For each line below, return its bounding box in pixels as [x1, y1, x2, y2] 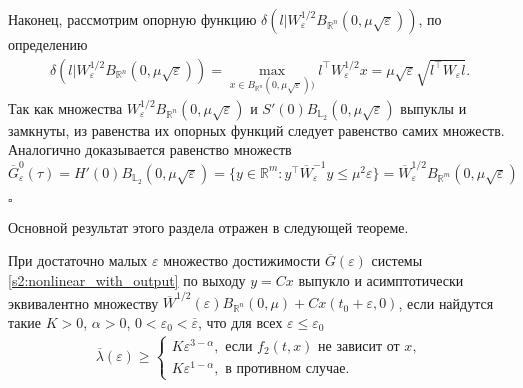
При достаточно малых [8, 250, 148, 271]
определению [8, 34, 88, 54]
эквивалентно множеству [8, 292, 159, 313]
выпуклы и [400, 97, 467, 118]
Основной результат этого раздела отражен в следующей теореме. [8, 216, 409, 237]
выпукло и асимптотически [298, 269, 464, 290]
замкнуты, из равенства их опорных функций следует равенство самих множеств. [8, 119, 505, 140]
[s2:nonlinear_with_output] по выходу [8, 269, 246, 290]
